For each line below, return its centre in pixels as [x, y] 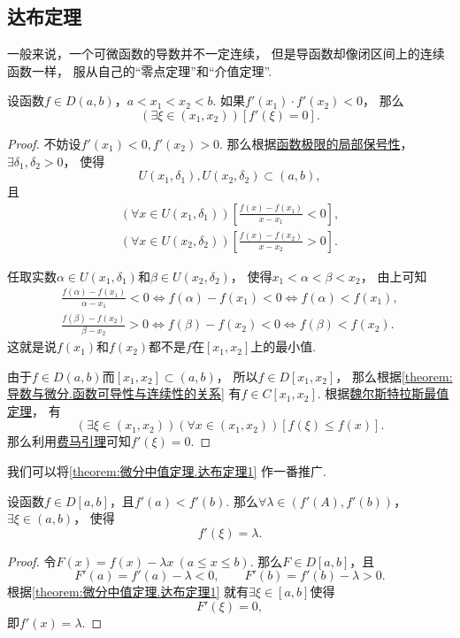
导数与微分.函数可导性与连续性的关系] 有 [124, 393]
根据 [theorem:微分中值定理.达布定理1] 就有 [128, 592]
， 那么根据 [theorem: [394, 376]
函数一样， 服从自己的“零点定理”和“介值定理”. [140, 70]
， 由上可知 [394, 276]
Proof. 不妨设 [44, 143]
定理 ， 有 [34, 410]
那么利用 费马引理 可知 [69, 441]
